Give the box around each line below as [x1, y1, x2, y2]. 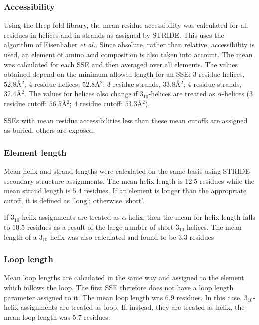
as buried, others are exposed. [4, 125, 95, 135]
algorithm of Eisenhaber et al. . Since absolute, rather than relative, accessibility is [4, 39, 255, 50]
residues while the [199, 175, 255, 186]
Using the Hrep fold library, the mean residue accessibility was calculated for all [4, 20, 248, 30]
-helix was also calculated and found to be [47, 231, 176, 242]
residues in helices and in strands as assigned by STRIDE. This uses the [4, 29, 224, 40]
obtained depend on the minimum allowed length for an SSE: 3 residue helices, [4, 69, 245, 79]
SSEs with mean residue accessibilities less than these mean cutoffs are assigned [4, 115, 248, 125]
